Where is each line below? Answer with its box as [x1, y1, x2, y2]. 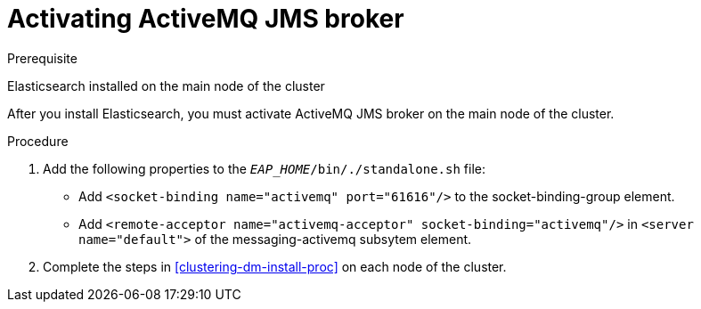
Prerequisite [7, 50, 77, 66]
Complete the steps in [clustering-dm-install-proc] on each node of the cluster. [43, 258, 507, 274]
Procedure [7, 133, 69, 149]
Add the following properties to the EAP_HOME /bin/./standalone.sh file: [43, 160, 485, 176]
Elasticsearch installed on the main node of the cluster [7, 77, 325, 94]
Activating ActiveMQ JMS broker [7, 4, 404, 34]
